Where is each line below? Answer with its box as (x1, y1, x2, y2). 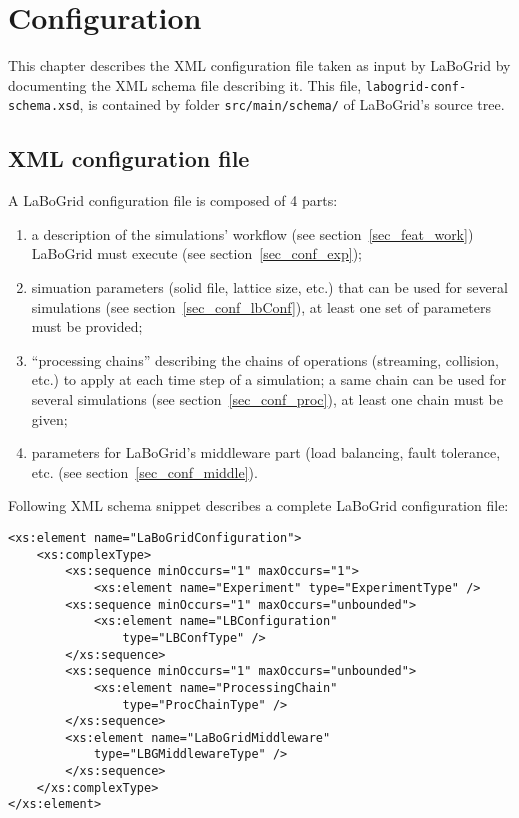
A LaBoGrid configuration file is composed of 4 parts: (8, 190, 338, 211)
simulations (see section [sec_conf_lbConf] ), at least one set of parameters (31, 296, 491, 317)
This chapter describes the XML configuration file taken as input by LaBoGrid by (8, 55, 511, 76)
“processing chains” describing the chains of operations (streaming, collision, (31, 349, 499, 370)
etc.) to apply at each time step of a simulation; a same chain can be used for (31, 369, 507, 390)
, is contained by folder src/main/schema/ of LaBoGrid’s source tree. (79, 94, 505, 115)
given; (31, 408, 68, 429)
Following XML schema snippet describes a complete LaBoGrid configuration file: (8, 495, 509, 516)
